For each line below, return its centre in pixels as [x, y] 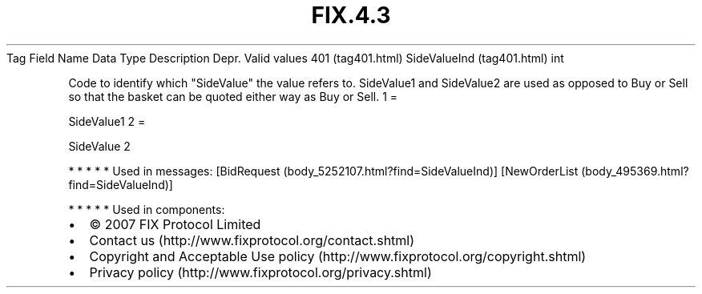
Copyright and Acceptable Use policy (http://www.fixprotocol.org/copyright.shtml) [338, 256]
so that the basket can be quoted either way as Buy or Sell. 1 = [233, 96]
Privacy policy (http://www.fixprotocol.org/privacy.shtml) [260, 272]
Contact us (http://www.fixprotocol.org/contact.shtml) [252, 240]
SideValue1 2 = [107, 121]
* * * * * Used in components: [147, 209]
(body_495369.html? [635, 171]
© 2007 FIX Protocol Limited [175, 224]
